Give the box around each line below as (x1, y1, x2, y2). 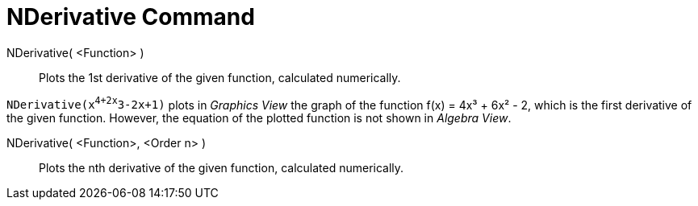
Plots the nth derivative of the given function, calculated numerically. (39, 161, 404, 175)
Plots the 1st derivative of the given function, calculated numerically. (39, 70, 401, 84)
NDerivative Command (6, 3, 255, 31)
